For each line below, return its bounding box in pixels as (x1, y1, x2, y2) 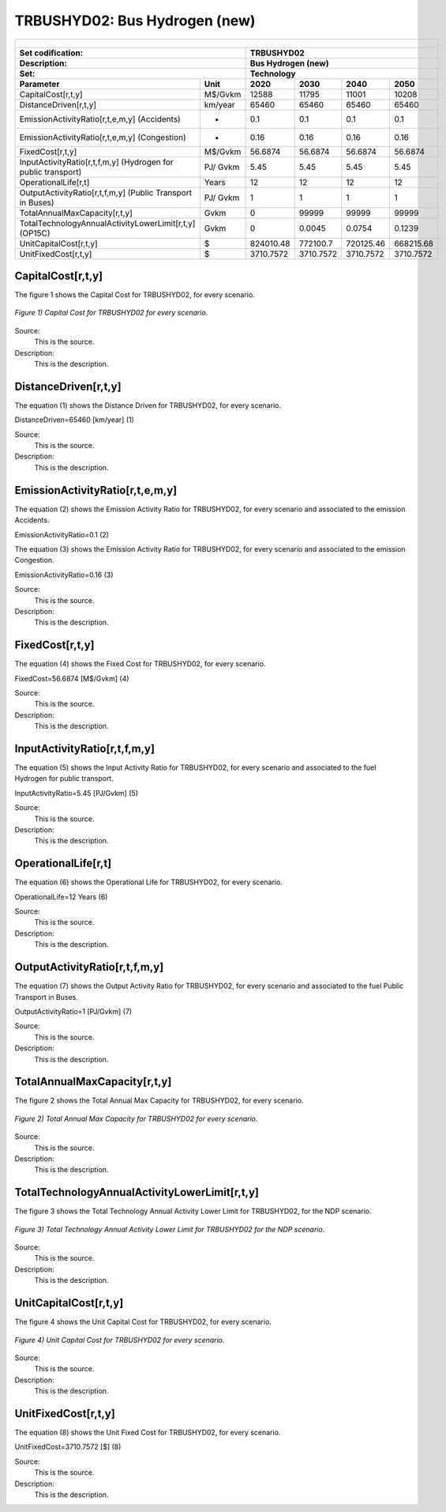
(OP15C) (19, 228, 51, 239)
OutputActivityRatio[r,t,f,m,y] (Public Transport (19, 187, 193, 198)
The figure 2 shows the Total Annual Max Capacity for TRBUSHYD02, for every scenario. (14, 1095, 304, 1106)
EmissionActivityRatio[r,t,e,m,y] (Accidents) (19, 113, 181, 124)
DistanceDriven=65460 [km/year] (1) (14, 415, 134, 424)
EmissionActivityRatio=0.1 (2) (14, 530, 110, 539)
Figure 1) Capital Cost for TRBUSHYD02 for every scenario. (14, 308, 208, 318)
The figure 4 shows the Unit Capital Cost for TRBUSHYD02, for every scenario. (14, 1317, 272, 1327)
